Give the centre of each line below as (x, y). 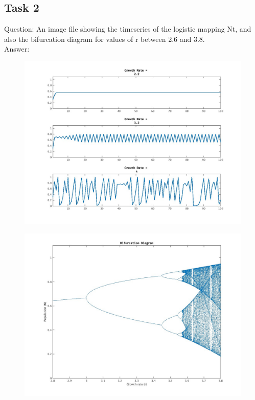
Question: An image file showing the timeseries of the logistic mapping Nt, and (128, 29)
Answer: (17, 49)
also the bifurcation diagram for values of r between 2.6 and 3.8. (105, 39)
